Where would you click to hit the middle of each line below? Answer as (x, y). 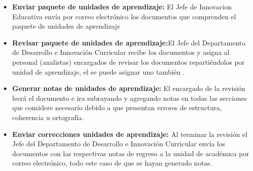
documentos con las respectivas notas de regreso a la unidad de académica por (131, 153)
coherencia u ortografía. (48, 117)
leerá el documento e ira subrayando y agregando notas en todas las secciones (129, 98)
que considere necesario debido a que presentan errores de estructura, (117, 107)
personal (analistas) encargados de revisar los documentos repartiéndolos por (128, 62)
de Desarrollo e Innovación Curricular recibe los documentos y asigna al (121, 52)
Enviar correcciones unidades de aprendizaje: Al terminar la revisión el (130, 134)
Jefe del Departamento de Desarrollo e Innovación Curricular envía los (119, 144)
